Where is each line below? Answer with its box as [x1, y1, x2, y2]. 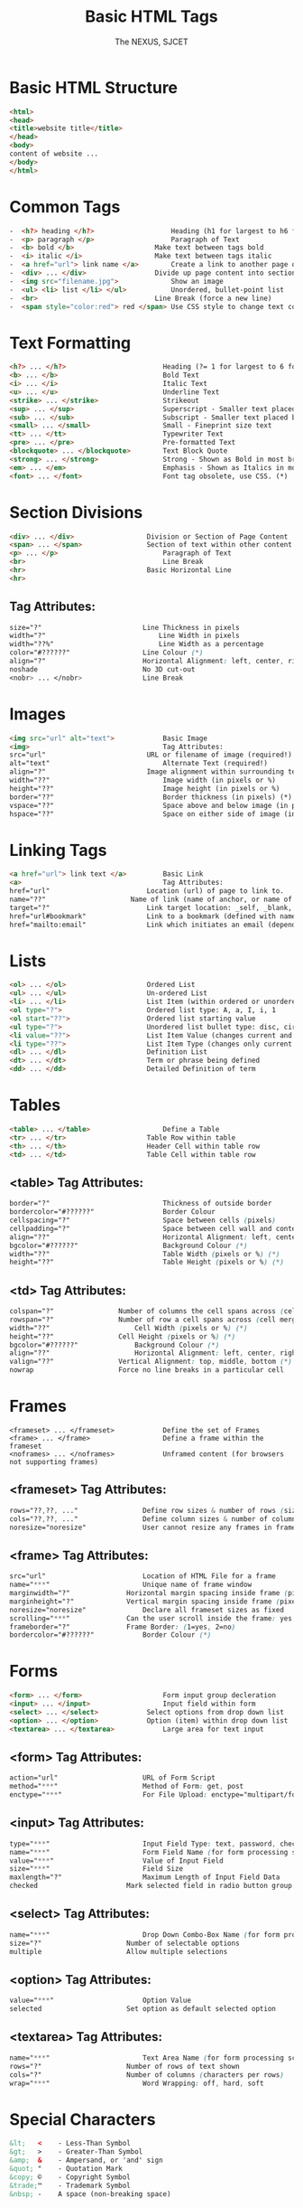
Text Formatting [9, 333, 132, 353]
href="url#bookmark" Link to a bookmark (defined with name [9, 911, 297, 921]
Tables [9, 1095, 61, 1115]
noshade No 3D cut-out [9, 664, 196, 674]
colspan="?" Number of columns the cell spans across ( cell [9, 1307, 300, 1316]
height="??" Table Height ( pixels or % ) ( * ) [9, 1258, 284, 1267]
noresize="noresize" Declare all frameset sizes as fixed [9, 1605, 284, 1614]
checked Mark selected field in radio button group [9, 1882, 293, 1891]
